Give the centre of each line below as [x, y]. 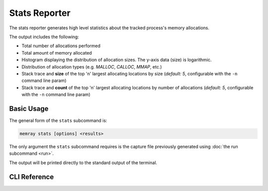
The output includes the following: [44, 37]
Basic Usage [29, 108]
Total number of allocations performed [61, 46]
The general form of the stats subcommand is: [58, 120]
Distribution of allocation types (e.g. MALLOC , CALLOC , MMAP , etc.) [92, 66]
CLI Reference [32, 177]
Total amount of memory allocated [57, 53]
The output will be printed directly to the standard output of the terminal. [83, 162]
